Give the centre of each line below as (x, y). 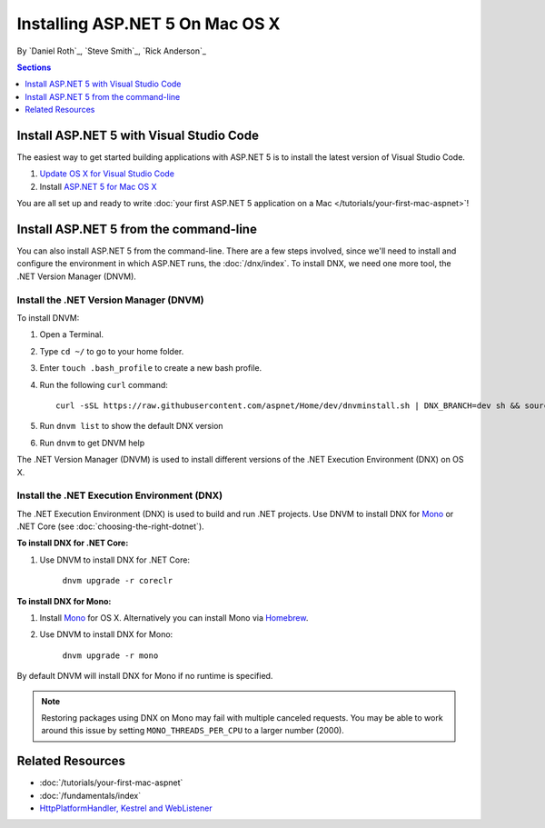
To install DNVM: (48, 318)
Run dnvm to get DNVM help (92, 443)
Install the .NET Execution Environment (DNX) (119, 495)
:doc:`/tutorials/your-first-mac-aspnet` (111, 783)
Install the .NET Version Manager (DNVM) (110, 300)
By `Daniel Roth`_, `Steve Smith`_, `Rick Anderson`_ (111, 51)
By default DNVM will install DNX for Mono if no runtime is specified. (145, 676)
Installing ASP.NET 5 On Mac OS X (149, 24)
